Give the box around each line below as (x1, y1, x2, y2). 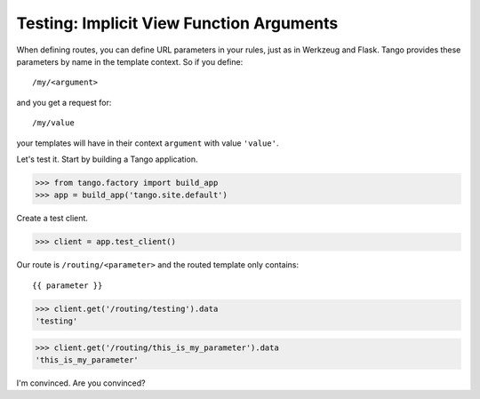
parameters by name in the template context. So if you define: (16, 56, 244, 67)
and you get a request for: (16, 97, 112, 108)
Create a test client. (16, 213, 89, 224)
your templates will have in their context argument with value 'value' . (16, 138, 279, 148)
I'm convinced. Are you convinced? (16, 378, 146, 388)
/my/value (32, 118, 75, 128)
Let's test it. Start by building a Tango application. (16, 154, 198, 164)
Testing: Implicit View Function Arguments (16, 13, 339, 33)
